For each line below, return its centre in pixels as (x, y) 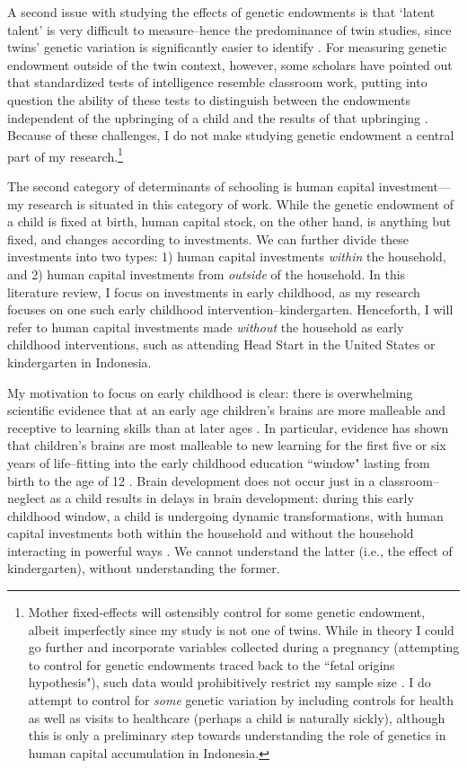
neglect (26, 498)
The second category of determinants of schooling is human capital (191, 186)
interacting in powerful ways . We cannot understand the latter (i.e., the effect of (230, 550)
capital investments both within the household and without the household (211, 533)
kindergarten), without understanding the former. (144, 568)
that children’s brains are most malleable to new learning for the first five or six (227, 445)
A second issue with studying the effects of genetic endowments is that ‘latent (221, 12)
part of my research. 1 (65, 154)
